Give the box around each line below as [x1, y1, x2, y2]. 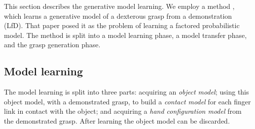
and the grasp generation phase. [4, 39, 101, 50]
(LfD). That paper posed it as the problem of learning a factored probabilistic [4, 20, 240, 31]
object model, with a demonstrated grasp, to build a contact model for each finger [4, 96, 251, 106]
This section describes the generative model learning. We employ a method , [4, 1, 235, 11]
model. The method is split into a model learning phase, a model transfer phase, [4, 30, 247, 40]
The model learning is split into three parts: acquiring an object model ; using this [4, 87, 249, 97]
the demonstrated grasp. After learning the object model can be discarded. [4, 115, 230, 126]
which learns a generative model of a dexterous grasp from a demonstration [4, 10, 232, 21]
